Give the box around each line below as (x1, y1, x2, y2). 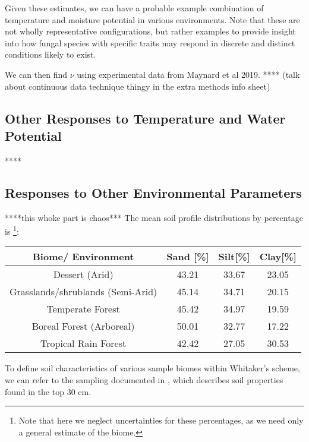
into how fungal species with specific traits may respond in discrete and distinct (5, 36, 295, 49)
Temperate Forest (46, 302, 120, 316)
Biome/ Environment (32, 250, 134, 264)
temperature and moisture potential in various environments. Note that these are (5, 13, 300, 26)
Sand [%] (166, 250, 209, 264)
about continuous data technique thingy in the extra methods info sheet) (5, 80, 270, 92)
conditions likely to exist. (5, 48, 96, 61)
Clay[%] (259, 250, 297, 264)
